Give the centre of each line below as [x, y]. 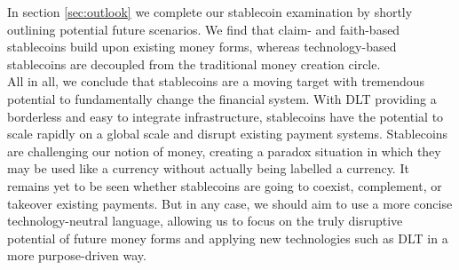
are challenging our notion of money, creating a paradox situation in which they [224, 151]
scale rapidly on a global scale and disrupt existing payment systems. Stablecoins [228, 134]
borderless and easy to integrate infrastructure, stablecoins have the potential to [226, 116]
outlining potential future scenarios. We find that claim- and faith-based [204, 29]
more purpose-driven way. [77, 255]
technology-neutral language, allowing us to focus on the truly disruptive [205, 221]
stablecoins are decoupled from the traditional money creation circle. [194, 64]
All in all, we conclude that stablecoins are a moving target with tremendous [216, 81]
